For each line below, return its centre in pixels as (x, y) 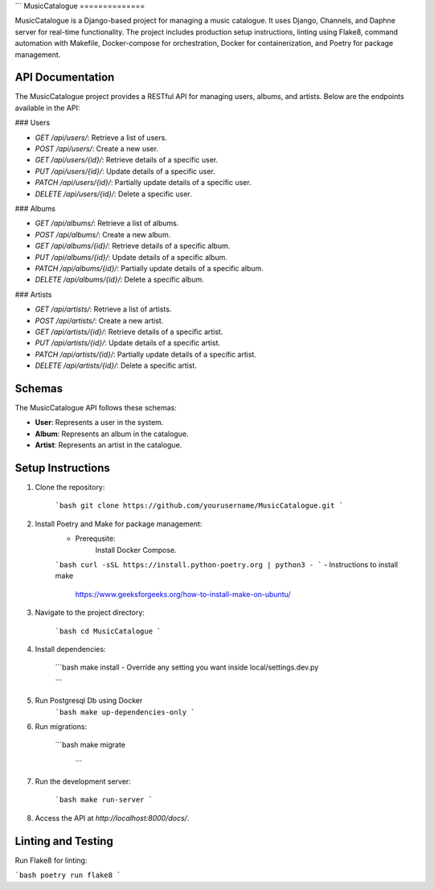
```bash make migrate (90, 745)
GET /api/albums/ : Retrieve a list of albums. (107, 223)
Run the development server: (83, 781)
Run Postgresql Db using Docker (89, 701)
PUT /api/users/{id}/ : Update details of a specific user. (125, 171)
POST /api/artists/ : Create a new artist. (99, 320)
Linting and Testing (64, 841)
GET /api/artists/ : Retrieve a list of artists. (103, 309)
